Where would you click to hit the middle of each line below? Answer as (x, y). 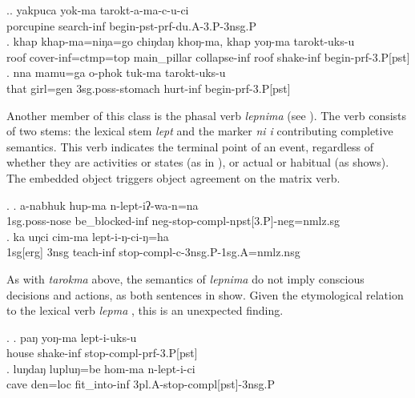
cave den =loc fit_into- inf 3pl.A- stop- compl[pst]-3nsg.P (141, 384)
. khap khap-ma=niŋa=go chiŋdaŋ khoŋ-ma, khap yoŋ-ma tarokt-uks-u (181, 41)
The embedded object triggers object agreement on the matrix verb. (173, 177)
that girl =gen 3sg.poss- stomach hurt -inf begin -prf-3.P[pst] (149, 88)
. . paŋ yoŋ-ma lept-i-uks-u (72, 337)
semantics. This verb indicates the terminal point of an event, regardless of (190, 146)
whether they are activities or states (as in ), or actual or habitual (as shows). (198, 162)
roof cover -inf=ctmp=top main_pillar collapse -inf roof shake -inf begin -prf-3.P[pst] (208, 56)
